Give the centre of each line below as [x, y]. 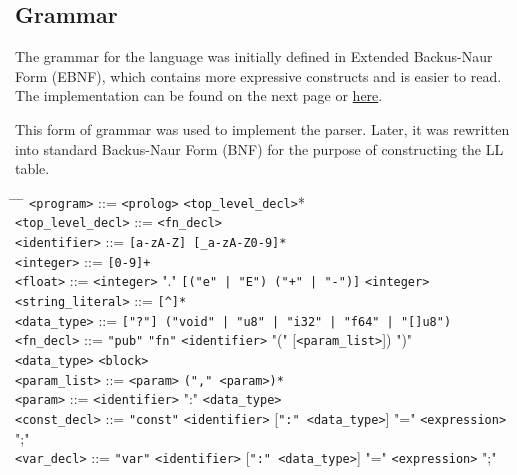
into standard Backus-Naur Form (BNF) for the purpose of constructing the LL [259, 148]
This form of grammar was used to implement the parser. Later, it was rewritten [262, 128]
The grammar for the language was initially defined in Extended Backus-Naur [254, 56]
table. [32, 168]
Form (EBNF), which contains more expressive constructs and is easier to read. [258, 75]
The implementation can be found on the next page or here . [199, 95]
